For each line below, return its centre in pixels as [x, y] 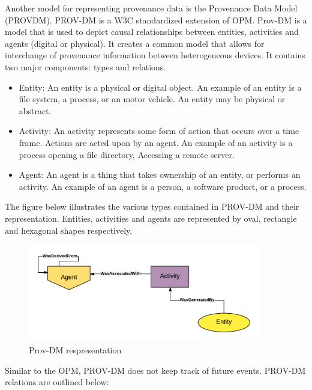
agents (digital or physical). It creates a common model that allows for [135, 43]
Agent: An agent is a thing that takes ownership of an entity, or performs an [160, 175]
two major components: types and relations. [85, 66]
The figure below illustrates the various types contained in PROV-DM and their [152, 206]
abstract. [35, 110]
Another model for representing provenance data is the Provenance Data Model [151, 8]
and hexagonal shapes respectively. [69, 230]
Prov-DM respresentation [75, 349]
